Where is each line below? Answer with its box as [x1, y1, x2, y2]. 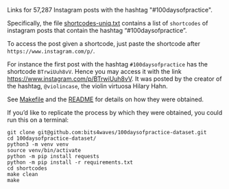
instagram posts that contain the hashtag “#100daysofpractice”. [7, 27, 187, 34]
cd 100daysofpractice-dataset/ [7, 135, 97, 142]
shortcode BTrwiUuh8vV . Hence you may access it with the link [7, 68, 182, 75]
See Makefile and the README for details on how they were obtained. [7, 95, 204, 103]
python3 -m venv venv [7, 141, 69, 148]
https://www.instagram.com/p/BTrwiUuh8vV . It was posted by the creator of [7, 75, 222, 83]
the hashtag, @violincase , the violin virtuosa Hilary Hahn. [7, 82, 168, 90]
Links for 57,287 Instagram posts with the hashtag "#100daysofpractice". [7, 6, 213, 14]
